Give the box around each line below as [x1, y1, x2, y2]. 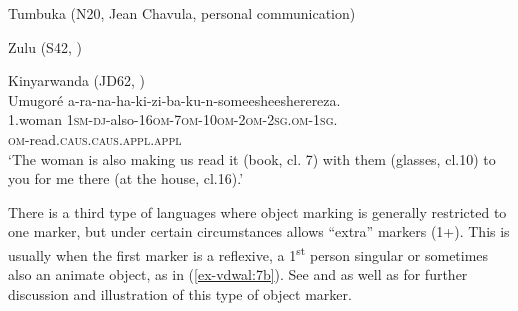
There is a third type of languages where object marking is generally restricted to [8, 201, 507, 222]
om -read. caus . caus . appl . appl [8, 128, 182, 149]
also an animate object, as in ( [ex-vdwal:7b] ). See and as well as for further [8, 264, 468, 285]
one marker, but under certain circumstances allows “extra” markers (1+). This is [8, 221, 510, 242]
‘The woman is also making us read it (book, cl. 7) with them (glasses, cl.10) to [8, 148, 496, 169]
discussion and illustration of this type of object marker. [8, 283, 352, 304]
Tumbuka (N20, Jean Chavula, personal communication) [8, 3, 356, 23]
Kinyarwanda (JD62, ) [8, 70, 145, 91]
